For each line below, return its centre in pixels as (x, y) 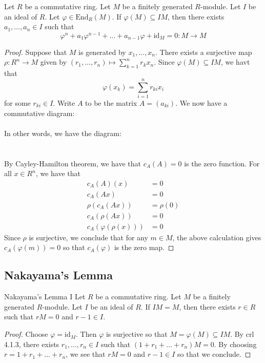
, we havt (235, 62)
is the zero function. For (222, 163)
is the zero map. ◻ (144, 247)
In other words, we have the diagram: (63, 133)
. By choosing (235, 344)
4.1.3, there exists (32, 344)
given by (54, 62)
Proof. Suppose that (36, 52)
